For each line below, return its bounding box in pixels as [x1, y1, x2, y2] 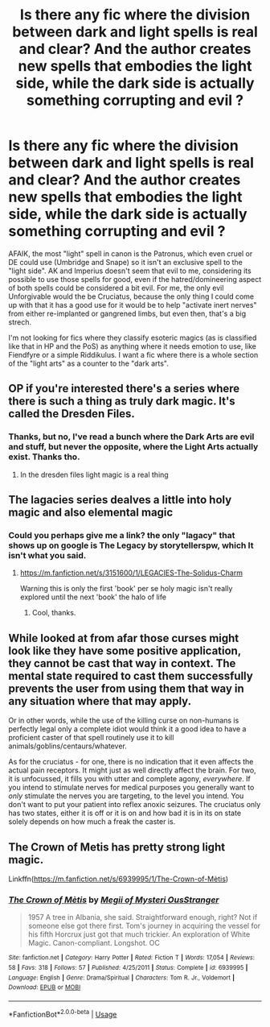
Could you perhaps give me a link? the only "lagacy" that [8, 529, 235, 540]
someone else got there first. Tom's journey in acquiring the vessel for [27, 921, 261, 931]
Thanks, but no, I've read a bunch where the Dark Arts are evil [8, 431, 255, 442]
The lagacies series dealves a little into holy [8, 493, 232, 507]
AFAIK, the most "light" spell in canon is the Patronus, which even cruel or [8, 248, 253, 259]
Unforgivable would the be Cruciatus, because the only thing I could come [8, 292, 255, 301]
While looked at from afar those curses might [8, 631, 239, 645]
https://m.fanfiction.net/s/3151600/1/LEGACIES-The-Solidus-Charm [19, 568, 243, 578]
